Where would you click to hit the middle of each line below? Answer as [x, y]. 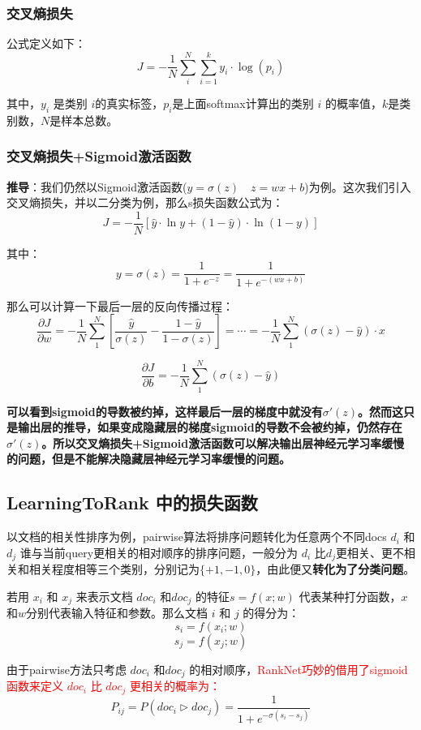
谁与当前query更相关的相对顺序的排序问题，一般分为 [159, 552]
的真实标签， [129, 103]
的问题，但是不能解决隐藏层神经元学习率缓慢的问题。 [148, 459]
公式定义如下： [46, 43]
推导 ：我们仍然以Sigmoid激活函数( [97, 186]
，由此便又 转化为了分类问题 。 [335, 569]
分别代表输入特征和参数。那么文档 [117, 613]
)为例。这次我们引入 [358, 186]
